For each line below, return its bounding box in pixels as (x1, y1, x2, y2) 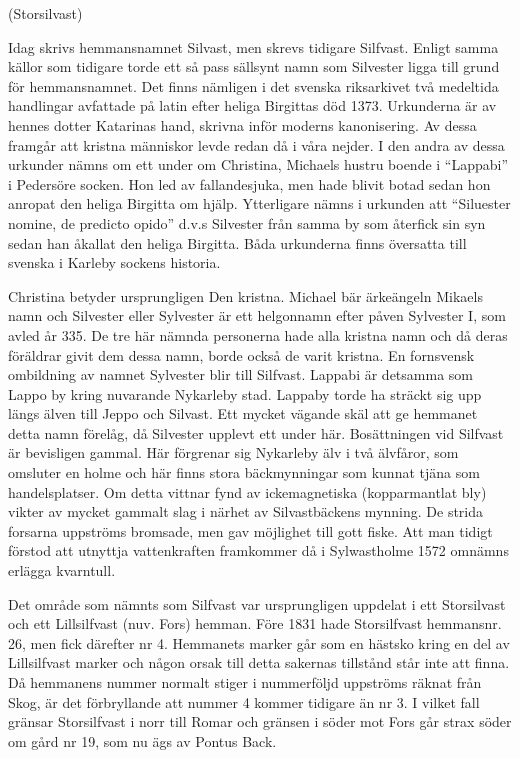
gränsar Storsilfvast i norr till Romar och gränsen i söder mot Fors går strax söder (8, 711, 512, 732)
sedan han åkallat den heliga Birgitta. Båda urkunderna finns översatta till (8, 232, 467, 253)
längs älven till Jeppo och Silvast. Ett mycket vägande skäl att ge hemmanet (8, 403, 478, 424)
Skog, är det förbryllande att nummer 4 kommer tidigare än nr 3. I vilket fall (8, 691, 480, 712)
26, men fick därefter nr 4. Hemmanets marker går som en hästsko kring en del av (8, 632, 510, 653)
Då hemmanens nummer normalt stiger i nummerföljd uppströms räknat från (8, 672, 482, 692)
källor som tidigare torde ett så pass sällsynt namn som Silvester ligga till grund (8, 56, 500, 77)
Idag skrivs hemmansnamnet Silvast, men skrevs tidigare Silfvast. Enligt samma (8, 36, 499, 57)
